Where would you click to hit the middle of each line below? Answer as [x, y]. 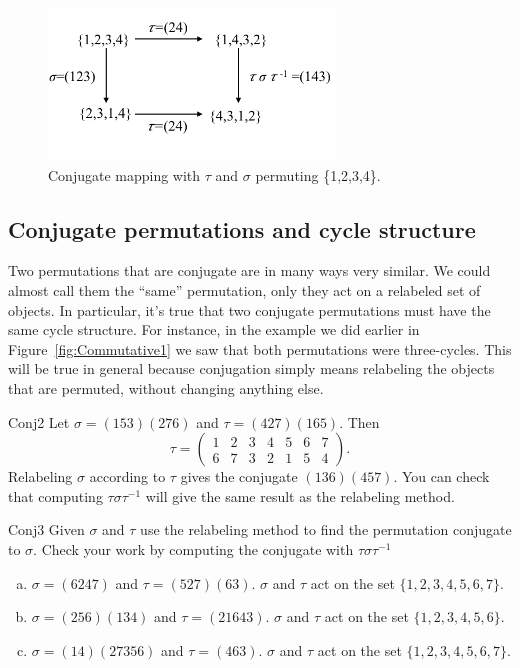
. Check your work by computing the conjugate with [193, 548]
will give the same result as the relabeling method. [300, 495]
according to [127, 476]
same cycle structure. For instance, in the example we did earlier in [214, 329]
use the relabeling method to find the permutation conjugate [326, 529]
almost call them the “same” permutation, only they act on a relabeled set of [244, 290]
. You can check [441, 476]
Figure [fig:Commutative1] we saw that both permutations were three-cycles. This [260, 348]
